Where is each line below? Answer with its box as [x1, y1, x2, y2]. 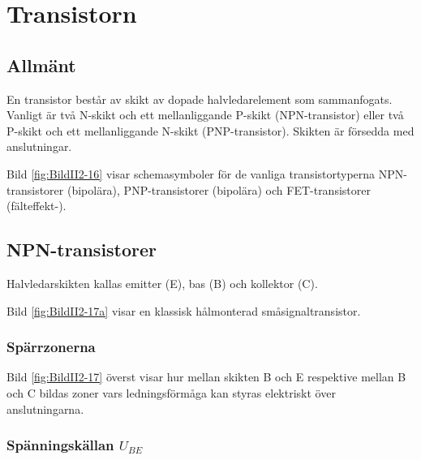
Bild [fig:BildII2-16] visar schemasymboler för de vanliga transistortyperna [6, 165, 376, 182]
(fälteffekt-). [6, 197, 67, 214]
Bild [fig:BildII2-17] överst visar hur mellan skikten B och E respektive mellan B [6, 368, 406, 385]
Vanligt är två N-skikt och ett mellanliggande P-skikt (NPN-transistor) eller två [6, 106, 404, 123]
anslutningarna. [6, 400, 84, 417]
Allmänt [6, 52, 76, 77]
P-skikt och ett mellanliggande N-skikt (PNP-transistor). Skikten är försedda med [6, 122, 415, 139]
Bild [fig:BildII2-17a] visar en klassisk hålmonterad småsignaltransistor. [6, 302, 361, 319]
